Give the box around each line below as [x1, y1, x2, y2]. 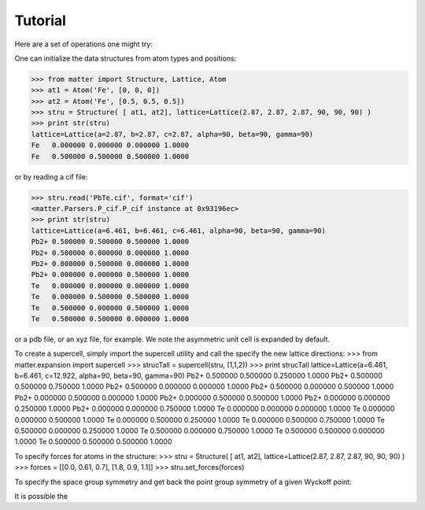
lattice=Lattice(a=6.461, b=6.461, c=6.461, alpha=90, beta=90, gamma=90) [31, 226, 327, 235]
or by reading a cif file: [14, 172, 88, 181]
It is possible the [14, 491, 68, 501]
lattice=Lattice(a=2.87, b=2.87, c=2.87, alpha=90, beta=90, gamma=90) [31, 130, 314, 139]
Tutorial [14, 12, 67, 29]
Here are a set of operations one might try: [14, 39, 153, 49]
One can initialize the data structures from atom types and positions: [14, 54, 237, 63]
